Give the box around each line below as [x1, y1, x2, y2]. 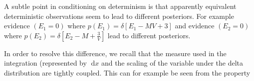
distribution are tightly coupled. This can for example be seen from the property [4, 67, 251, 78]
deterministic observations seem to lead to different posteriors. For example [4, 10, 234, 21]
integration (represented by [4, 58, 87, 68]
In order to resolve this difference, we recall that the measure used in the [4, 48, 227, 58]
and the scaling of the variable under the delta [101, 58, 243, 68]
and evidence [175, 20, 215, 31]
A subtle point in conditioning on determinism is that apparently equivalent [4, 1, 237, 11]
